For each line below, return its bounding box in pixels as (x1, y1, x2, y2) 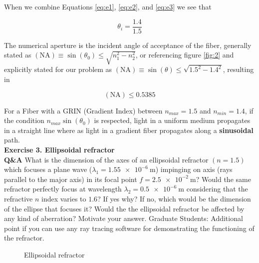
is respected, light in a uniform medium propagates (94, 115, 251, 125)
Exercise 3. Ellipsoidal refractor (4, 144, 115, 155)
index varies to (41, 193, 86, 204)
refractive (4, 193, 33, 204)
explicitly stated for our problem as (4, 64, 112, 74)
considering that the (186, 183, 248, 194)
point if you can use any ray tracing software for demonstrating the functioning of (4, 222, 255, 233)
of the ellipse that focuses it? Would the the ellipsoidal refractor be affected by (4, 203, 245, 213)
